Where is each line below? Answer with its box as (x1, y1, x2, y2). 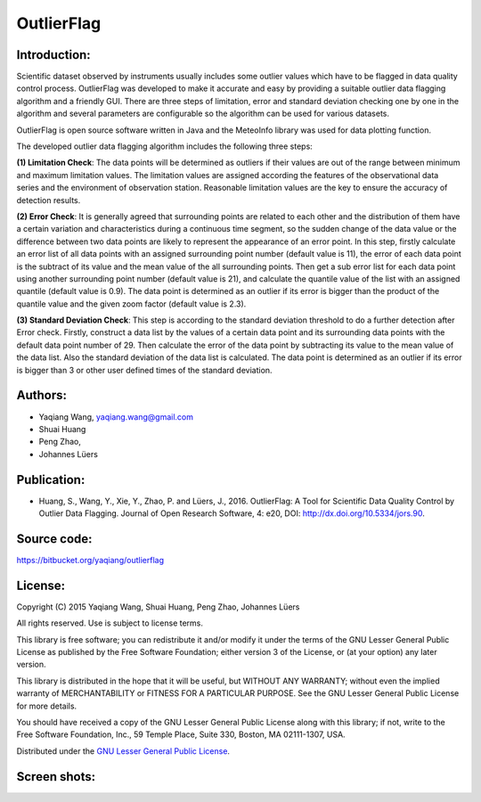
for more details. (16, 700, 77, 711)
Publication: (16, 472, 86, 487)
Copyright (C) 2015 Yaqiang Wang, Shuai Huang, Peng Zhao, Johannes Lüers (16, 601, 300, 612)
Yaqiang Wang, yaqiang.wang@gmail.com (38, 411, 194, 422)
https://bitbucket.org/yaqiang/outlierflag (16, 554, 165, 565)
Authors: (16, 388, 67, 403)
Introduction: (16, 47, 91, 62)
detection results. (16, 194, 81, 205)
